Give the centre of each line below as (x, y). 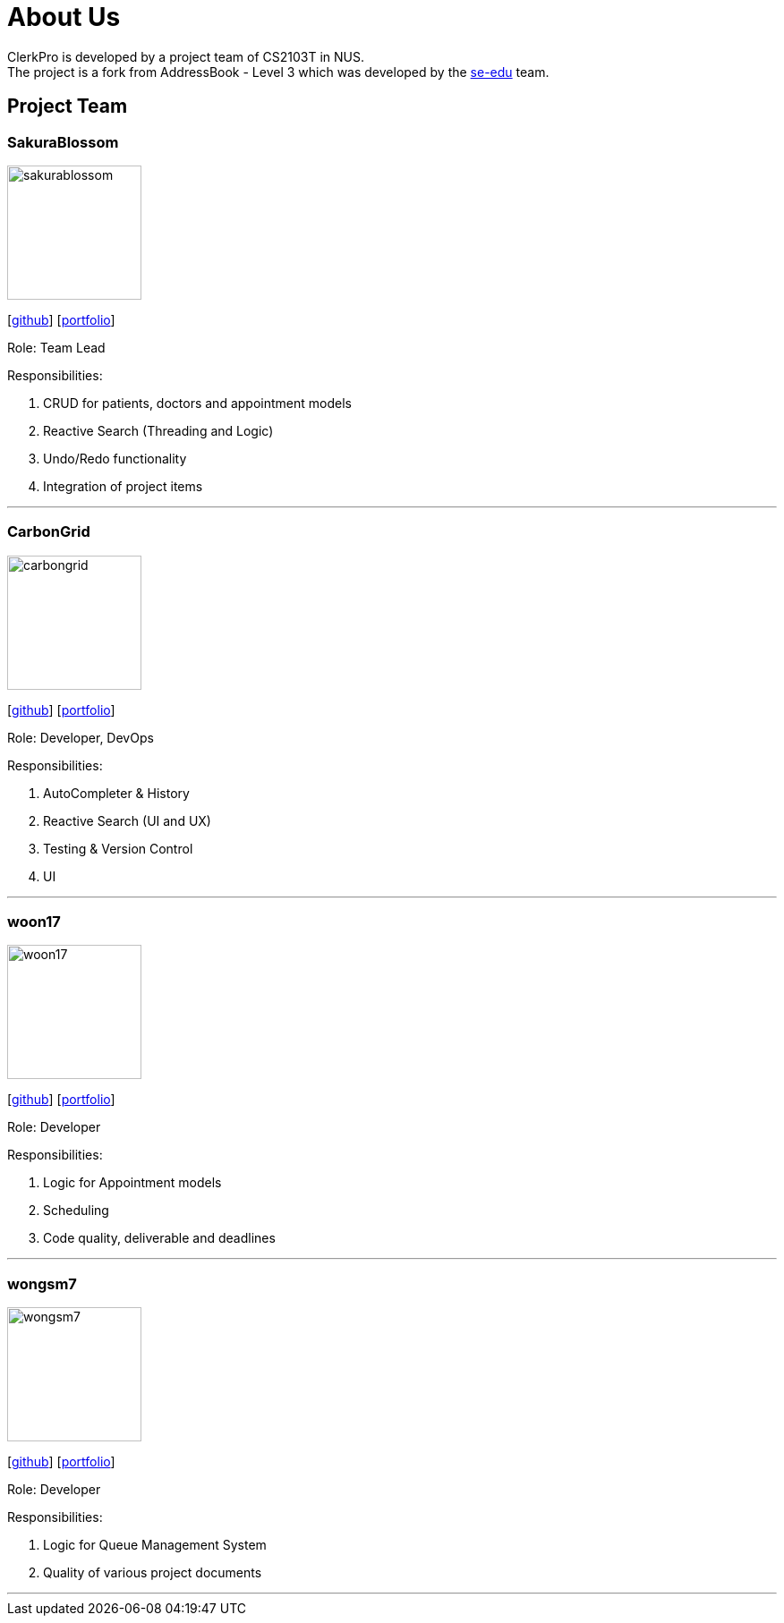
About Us (64, 17)
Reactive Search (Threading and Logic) (158, 430)
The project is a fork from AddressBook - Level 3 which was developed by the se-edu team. (278, 72)
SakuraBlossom (63, 142)
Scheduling (76, 1211)
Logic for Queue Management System (155, 1545)
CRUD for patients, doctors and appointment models (197, 403)
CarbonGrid (49, 532)
